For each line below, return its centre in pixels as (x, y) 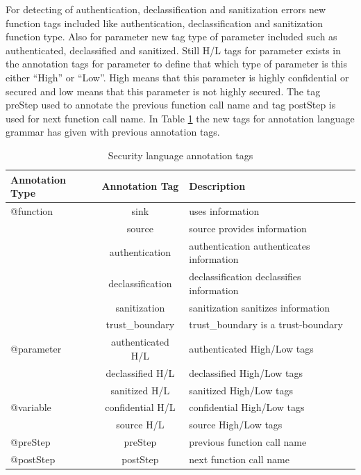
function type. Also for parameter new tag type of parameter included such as (171, 37)
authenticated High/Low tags (251, 349)
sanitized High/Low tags (241, 390)
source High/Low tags (236, 425)
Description (217, 186)
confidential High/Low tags (247, 407)
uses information (224, 210)
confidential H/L (140, 407)
